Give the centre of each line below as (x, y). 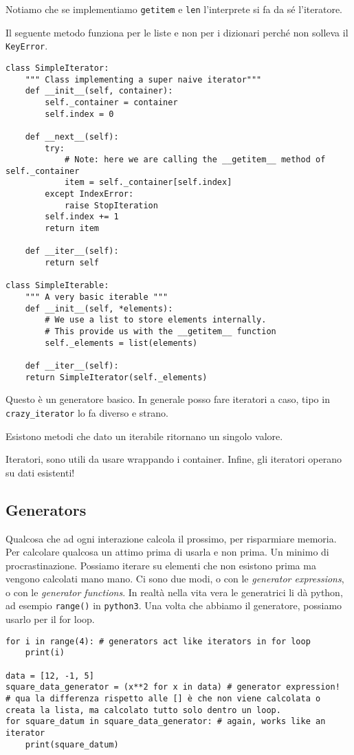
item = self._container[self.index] (148, 183)
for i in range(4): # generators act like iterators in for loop (158, 641)
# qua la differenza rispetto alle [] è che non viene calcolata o (163, 699)
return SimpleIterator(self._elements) (116, 377)
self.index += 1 (82, 217)
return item (72, 229)
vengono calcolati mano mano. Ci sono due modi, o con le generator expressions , (175, 579)
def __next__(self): (72, 136)
